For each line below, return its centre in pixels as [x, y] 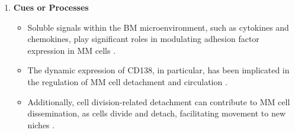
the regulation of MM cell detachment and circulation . [127, 81]
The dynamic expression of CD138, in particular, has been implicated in [158, 70]
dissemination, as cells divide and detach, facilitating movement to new [157, 113]
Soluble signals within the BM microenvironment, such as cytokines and [158, 27]
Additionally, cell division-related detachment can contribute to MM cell [159, 101]
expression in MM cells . [72, 50]
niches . [41, 124]
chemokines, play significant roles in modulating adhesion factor [143, 39]
